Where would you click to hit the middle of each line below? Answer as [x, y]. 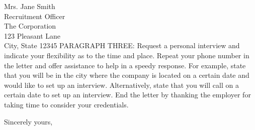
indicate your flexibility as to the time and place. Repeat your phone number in [127, 55]
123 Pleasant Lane [32, 35]
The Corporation [30, 26]
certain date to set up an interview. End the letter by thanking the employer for [127, 95]
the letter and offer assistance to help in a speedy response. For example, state [125, 65]
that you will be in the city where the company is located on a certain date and [127, 75]
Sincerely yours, [28, 121]
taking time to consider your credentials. [66, 104]
